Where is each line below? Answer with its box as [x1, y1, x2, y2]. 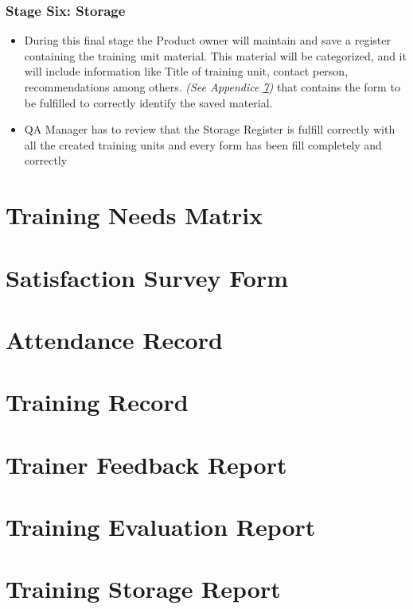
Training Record [6, 386, 189, 418]
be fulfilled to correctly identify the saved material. [24, 94, 273, 111]
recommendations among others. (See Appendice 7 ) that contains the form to [24, 79, 400, 95]
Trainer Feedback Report [6, 448, 287, 480]
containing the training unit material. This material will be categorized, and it [24, 47, 407, 64]
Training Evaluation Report [6, 510, 316, 543]
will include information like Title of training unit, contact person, [24, 63, 349, 80]
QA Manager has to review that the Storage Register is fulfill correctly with [24, 121, 395, 138]
